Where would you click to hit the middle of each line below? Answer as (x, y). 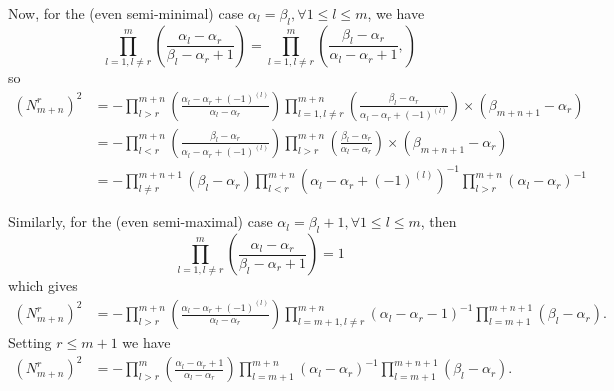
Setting (30, 342)
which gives (43, 285)
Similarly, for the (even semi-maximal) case (140, 221)
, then (438, 221)
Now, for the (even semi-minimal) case (126, 13)
